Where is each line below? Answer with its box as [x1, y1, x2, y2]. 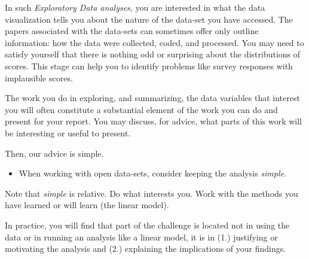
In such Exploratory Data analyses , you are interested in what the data [5, 1, 265, 13]
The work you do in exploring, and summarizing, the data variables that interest [5, 92, 300, 104]
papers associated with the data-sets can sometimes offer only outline [5, 25, 259, 37]
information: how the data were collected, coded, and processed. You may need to [5, 36, 304, 48]
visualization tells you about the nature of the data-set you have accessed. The [5, 13, 293, 25]
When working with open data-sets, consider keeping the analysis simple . [19, 167, 286, 179]
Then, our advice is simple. [5, 147, 104, 159]
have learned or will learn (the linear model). [5, 199, 169, 211]
